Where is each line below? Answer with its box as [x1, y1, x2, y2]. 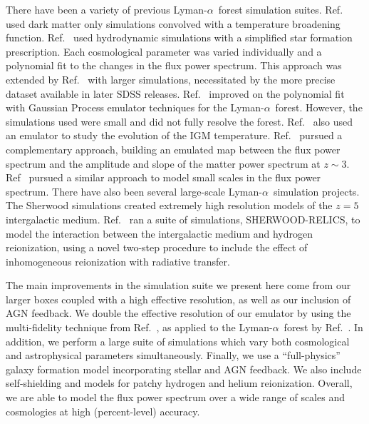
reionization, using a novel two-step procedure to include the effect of [6, 240, 308, 255]
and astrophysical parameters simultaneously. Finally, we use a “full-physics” [6, 348, 341, 363]
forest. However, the [275, 100, 363, 115]
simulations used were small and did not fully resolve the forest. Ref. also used [6, 113, 353, 128]
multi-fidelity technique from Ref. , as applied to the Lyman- [6, 320, 273, 335]
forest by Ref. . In [284, 320, 363, 335]
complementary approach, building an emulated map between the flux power [6, 141, 341, 156]
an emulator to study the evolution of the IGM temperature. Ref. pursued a [6, 128, 343, 143]
